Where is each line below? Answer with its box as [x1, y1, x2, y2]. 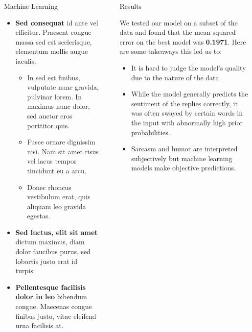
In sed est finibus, [27, 72, 80, 82]
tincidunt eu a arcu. [27, 165, 87, 175]
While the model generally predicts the [131, 89, 248, 99]
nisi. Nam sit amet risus [27, 146, 99, 156]
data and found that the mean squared [119, 27, 236, 37]
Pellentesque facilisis [15, 282, 86, 292]
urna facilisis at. [15, 320, 64, 331]
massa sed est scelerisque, [15, 36, 92, 47]
